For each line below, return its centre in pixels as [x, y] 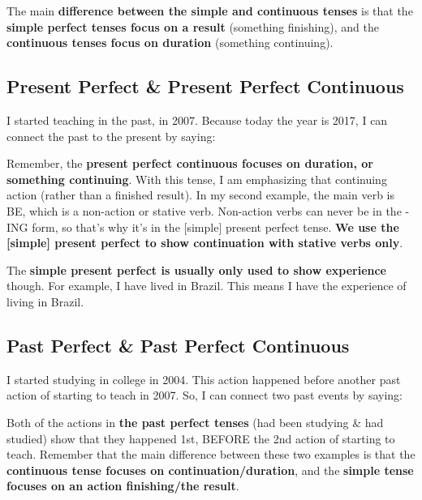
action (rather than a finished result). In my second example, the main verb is [201, 195]
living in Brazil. [45, 301]
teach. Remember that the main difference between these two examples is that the [211, 454]
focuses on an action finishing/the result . [123, 486]
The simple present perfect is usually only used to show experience [196, 269]
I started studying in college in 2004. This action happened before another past [204, 379]
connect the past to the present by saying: [111, 136]
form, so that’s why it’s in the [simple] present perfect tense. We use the [215, 226]
